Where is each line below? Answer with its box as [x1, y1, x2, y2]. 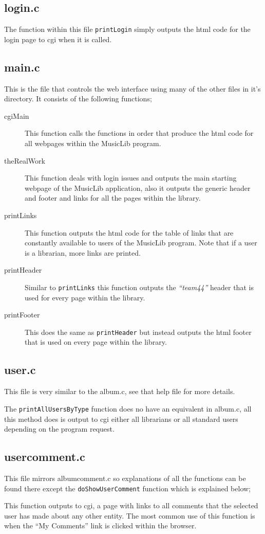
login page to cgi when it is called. [4, 33, 112, 44]
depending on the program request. [4, 423, 115, 434]
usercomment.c [4, 449, 85, 465]
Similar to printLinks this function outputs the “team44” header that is [25, 281, 254, 292]
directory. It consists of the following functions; [4, 93, 152, 104]
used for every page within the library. [25, 292, 145, 302]
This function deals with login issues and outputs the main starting [25, 172, 237, 183]
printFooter [4, 309, 40, 320]
